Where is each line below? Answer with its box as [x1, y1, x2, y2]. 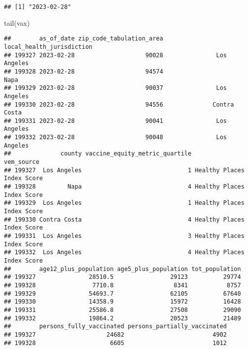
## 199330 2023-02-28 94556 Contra [4, 101, 234, 108]
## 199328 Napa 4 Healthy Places [4, 183, 245, 191]
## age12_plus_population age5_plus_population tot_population [4, 265, 241, 272]
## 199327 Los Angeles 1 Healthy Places [4, 166, 245, 174]
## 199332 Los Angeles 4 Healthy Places [4, 249, 245, 256]
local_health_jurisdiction [4, 43, 92, 50]
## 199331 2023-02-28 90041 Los [4, 117, 227, 124]
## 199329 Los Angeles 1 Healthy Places [4, 199, 245, 207]
